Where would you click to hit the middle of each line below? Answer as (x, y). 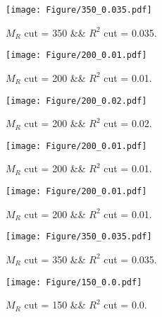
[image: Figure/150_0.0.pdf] (74, 282)
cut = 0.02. (128, 123)
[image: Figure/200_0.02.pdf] (76, 101)
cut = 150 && (55, 305)
